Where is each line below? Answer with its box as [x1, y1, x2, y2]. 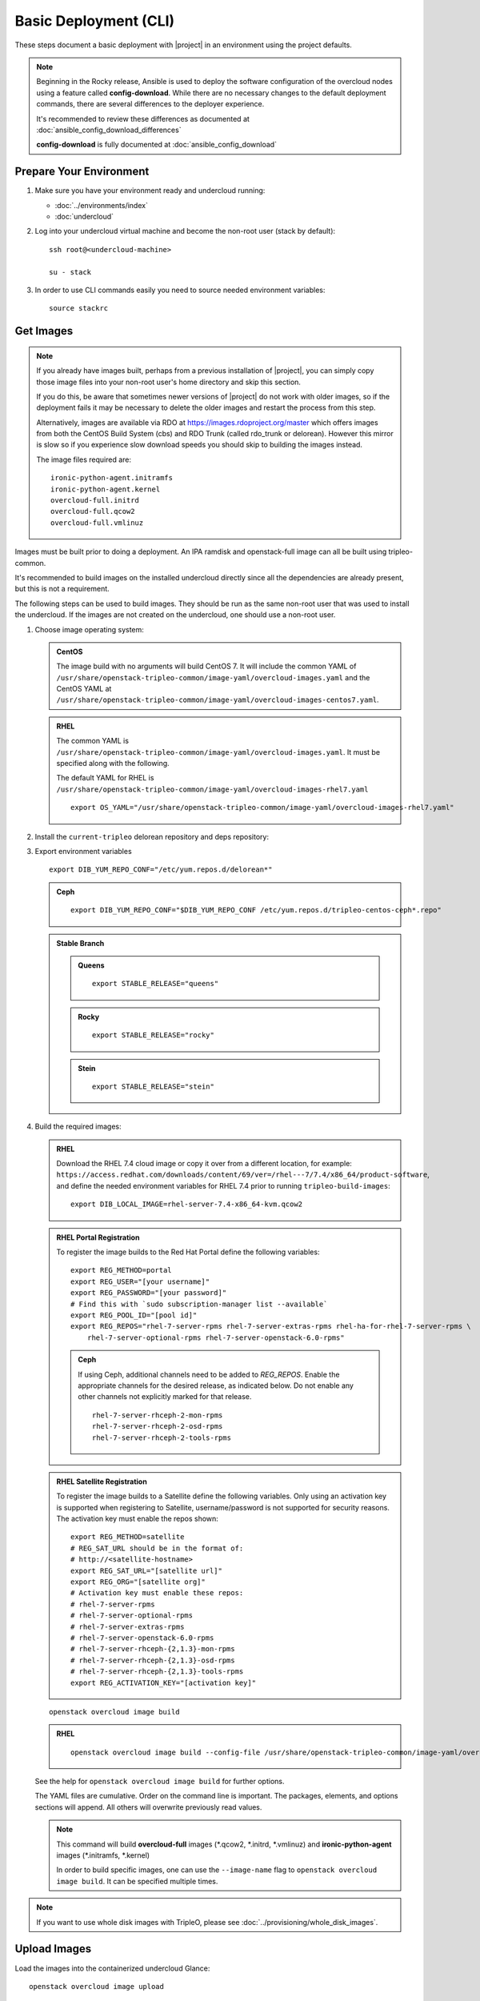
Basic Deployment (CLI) [14, 12, 175, 30]
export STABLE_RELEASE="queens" [92, 979, 219, 988]
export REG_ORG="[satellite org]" [70, 1578, 206, 1586]
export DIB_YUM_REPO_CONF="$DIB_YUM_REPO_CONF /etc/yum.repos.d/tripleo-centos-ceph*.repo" [70, 905, 442, 915]
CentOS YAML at [56, 684, 112, 694]
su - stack [49, 267, 92, 276]
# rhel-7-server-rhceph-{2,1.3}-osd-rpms [70, 1655, 235, 1665]
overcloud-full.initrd [50, 496, 140, 505]
